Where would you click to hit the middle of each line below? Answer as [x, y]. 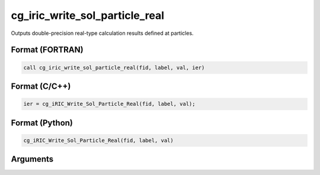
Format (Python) [42, 123]
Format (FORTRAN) [47, 50]
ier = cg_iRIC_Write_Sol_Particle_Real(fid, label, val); [109, 104]
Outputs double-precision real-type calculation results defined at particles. [102, 33]
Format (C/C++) [41, 86]
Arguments [32, 159]
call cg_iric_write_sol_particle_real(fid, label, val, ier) [114, 67]
